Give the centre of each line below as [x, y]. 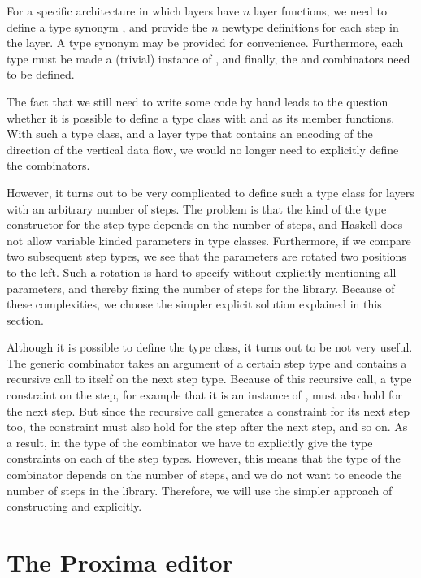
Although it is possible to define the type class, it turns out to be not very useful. [210, 347]
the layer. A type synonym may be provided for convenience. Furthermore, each [205, 43]
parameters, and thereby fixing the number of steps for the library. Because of [201, 288]
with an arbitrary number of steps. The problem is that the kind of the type [197, 208]
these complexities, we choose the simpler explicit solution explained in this [194, 304]
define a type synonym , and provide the [107, 26]
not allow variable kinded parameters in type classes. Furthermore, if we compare [209, 240]
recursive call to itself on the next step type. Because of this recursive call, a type [209, 379]
